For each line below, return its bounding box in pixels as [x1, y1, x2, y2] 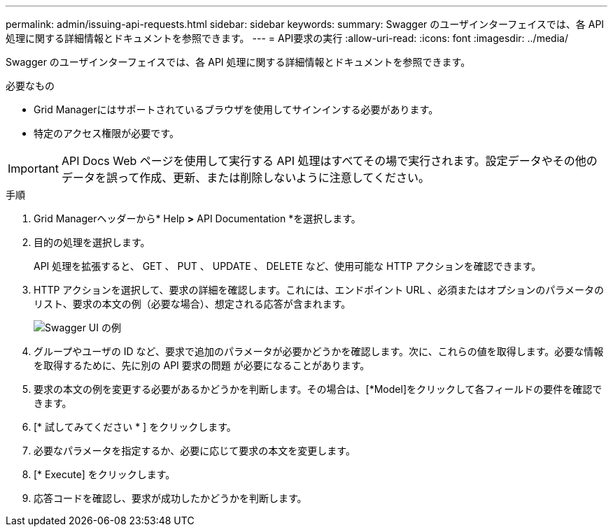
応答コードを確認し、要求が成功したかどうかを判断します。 [34, 492, 307, 504]
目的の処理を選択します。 [34, 236, 150, 248]
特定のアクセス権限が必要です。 [34, 127, 179, 139]
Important [8, 161, 59, 175]
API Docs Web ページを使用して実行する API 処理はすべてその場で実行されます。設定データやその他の [61, 154, 598, 168]
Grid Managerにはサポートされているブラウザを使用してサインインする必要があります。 [34, 103, 439, 115]
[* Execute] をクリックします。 [34, 468, 176, 480]
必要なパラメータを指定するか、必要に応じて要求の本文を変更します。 [34, 445, 355, 456]
